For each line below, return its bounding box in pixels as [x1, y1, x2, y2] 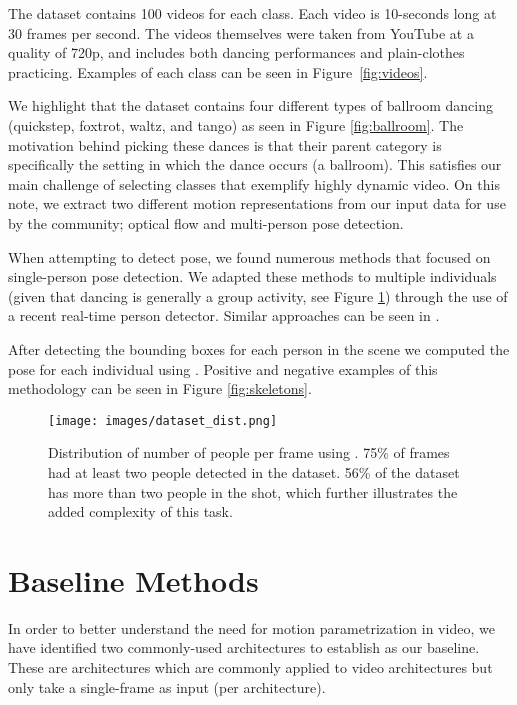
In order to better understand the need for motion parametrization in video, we [8, 617, 495, 638]
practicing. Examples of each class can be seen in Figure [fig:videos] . [8, 61, 428, 82]
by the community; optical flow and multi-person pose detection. [8, 212, 404, 233]
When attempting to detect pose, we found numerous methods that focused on [8, 246, 491, 267]
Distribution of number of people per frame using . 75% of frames [48, 442, 450, 463]
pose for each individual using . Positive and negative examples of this [8, 358, 438, 379]
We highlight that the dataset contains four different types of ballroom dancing [8, 95, 493, 116]
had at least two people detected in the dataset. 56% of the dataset [48, 461, 460, 482]
